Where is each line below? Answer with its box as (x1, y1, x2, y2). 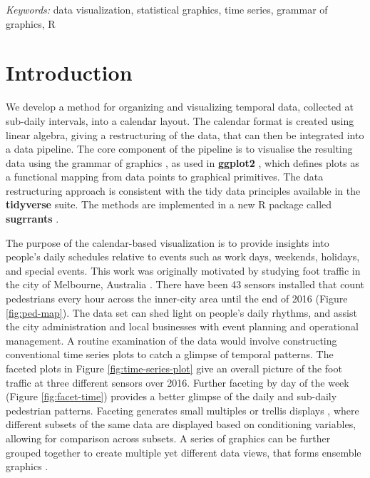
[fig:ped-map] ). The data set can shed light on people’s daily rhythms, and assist (6, 305, 357, 320)
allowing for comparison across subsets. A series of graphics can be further (6, 430, 331, 445)
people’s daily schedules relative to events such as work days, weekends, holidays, (6, 249, 360, 264)
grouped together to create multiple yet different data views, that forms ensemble (6, 444, 361, 459)
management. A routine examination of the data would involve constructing (6, 332, 337, 347)
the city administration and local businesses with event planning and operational (6, 319, 359, 334)
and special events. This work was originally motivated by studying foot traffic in (6, 263, 361, 278)
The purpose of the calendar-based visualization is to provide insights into (6, 235, 329, 250)
